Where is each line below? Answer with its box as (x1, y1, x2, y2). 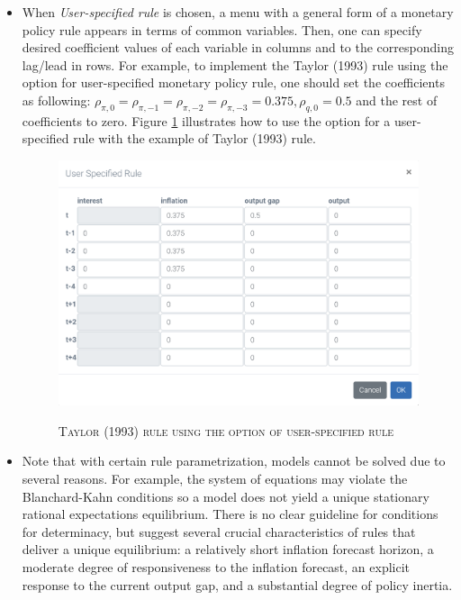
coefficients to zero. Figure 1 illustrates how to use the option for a (22, 111, 391, 130)
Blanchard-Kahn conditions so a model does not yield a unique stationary (22, 486, 429, 505)
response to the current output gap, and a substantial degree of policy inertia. (22, 575, 453, 594)
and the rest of (356, 90, 438, 109)
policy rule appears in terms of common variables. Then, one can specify (22, 20, 422, 39)
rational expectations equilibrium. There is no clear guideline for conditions (22, 505, 438, 523)
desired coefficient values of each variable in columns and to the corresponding (22, 38, 454, 57)
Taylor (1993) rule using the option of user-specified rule (58, 421, 393, 440)
